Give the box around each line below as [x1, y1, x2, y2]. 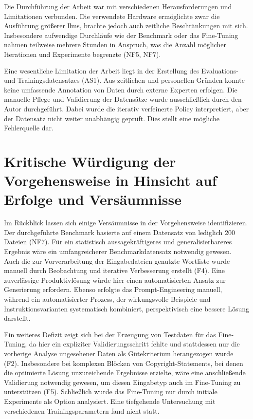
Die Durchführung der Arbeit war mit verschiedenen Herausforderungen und [4, 1, 232, 11]
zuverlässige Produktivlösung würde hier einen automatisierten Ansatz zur [4, 274, 226, 285]
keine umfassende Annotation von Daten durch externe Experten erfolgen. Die [4, 84, 237, 94]
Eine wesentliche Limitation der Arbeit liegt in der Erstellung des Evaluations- [4, 65, 238, 75]
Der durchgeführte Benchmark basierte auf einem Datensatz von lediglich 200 [4, 227, 235, 237]
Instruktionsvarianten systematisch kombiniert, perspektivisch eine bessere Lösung [4, 303, 249, 313]
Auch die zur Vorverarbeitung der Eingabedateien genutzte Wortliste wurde [4, 255, 230, 266]
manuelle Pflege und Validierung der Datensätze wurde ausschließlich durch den [4, 94, 242, 104]
